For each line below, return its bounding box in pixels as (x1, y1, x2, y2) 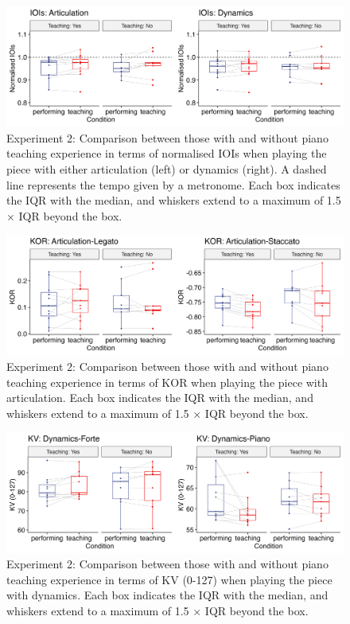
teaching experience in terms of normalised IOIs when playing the (6, 145, 327, 162)
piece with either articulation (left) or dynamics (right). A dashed (6, 160, 327, 177)
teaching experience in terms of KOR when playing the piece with (6, 373, 328, 390)
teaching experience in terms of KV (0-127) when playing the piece (6, 571, 332, 587)
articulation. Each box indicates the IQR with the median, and (6, 389, 313, 406)
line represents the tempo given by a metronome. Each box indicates (6, 176, 340, 193)
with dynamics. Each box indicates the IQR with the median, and (6, 587, 329, 603)
